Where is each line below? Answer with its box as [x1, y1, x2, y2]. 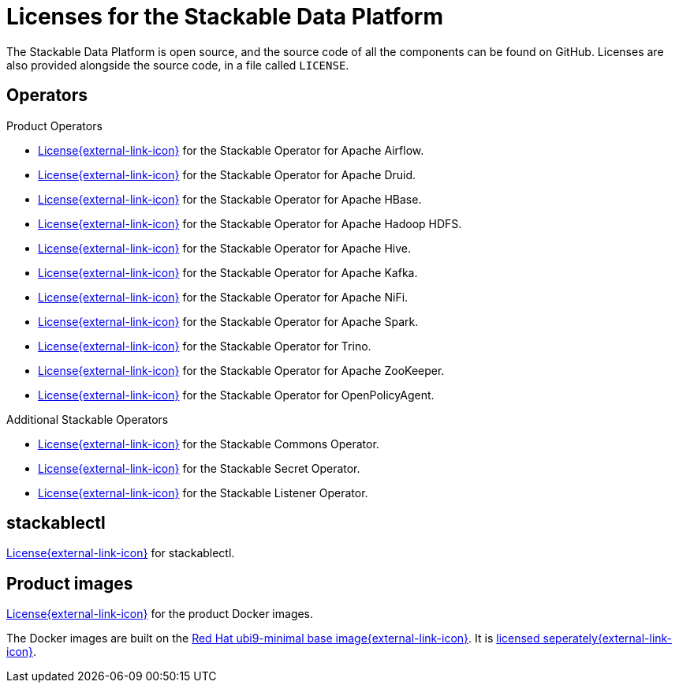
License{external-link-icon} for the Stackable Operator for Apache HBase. [38, 192, 422, 206]
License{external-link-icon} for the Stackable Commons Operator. [38, 436, 379, 451]
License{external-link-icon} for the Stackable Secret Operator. [38, 461, 360, 475]
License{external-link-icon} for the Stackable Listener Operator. [38, 485, 368, 500]
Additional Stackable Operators [6, 412, 169, 426]
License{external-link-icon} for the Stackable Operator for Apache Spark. [38, 314, 419, 328]
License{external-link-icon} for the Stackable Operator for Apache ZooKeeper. [38, 363, 445, 377]
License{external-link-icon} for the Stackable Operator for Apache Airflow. [38, 143, 424, 157]
